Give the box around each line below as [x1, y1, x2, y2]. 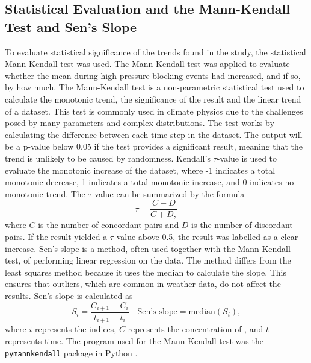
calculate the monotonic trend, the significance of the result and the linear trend [5, 92, 301, 105]
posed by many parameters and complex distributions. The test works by [5, 116, 274, 129]
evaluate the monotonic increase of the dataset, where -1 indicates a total [5, 163, 276, 176]
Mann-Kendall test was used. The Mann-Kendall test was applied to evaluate [5, 57, 290, 70]
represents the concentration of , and [128, 323, 263, 335]
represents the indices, [34, 323, 117, 335]
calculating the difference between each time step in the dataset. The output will [5, 128, 303, 140]
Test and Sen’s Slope [5, 17, 137, 36]
